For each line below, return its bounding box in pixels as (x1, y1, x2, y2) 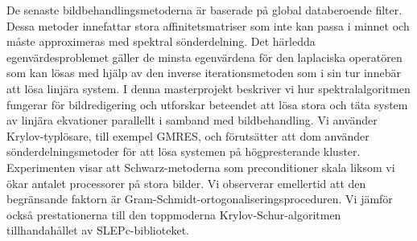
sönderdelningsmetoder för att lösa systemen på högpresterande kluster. (6, 143, 361, 160)
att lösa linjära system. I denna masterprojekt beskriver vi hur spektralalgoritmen (6, 80, 411, 96)
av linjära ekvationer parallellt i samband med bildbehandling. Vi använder (6, 112, 378, 129)
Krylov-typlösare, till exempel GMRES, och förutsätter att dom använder (6, 127, 370, 144)
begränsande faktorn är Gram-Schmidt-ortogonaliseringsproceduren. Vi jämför (6, 190, 393, 207)
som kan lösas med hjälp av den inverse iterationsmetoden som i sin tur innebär (6, 64, 401, 81)
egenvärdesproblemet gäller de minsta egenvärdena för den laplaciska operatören (6, 48, 403, 65)
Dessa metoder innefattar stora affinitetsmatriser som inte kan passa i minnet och (6, 17, 410, 34)
